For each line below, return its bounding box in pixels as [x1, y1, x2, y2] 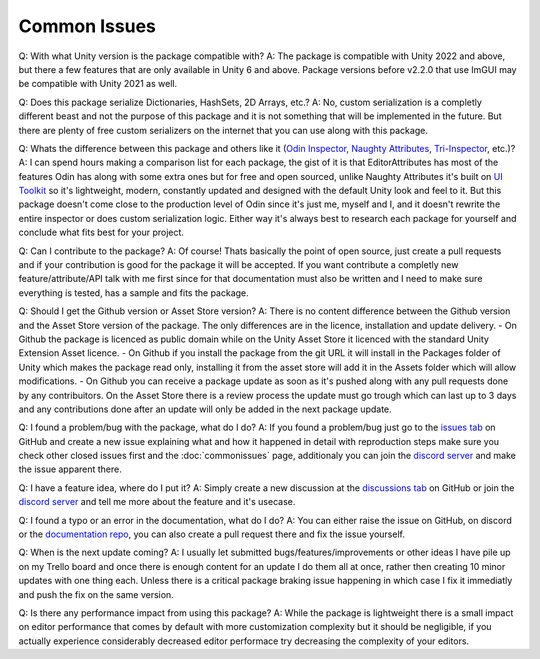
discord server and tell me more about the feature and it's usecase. [18, 496, 296, 508]
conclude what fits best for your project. [18, 226, 185, 239]
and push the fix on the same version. [18, 588, 174, 600]
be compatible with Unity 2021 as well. [18, 78, 178, 90]
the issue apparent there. [18, 463, 122, 475]
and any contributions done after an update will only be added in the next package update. [18, 403, 392, 415]
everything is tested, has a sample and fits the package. [18, 286, 249, 299]
